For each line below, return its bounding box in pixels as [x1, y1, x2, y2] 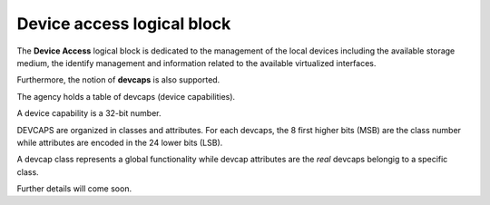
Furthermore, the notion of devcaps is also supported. [16, 74, 220, 85]
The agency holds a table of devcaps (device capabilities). [16, 91, 236, 102]
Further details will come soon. [16, 183, 132, 194]
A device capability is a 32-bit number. [16, 108, 162, 119]
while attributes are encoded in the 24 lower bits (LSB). [16, 137, 223, 148]
